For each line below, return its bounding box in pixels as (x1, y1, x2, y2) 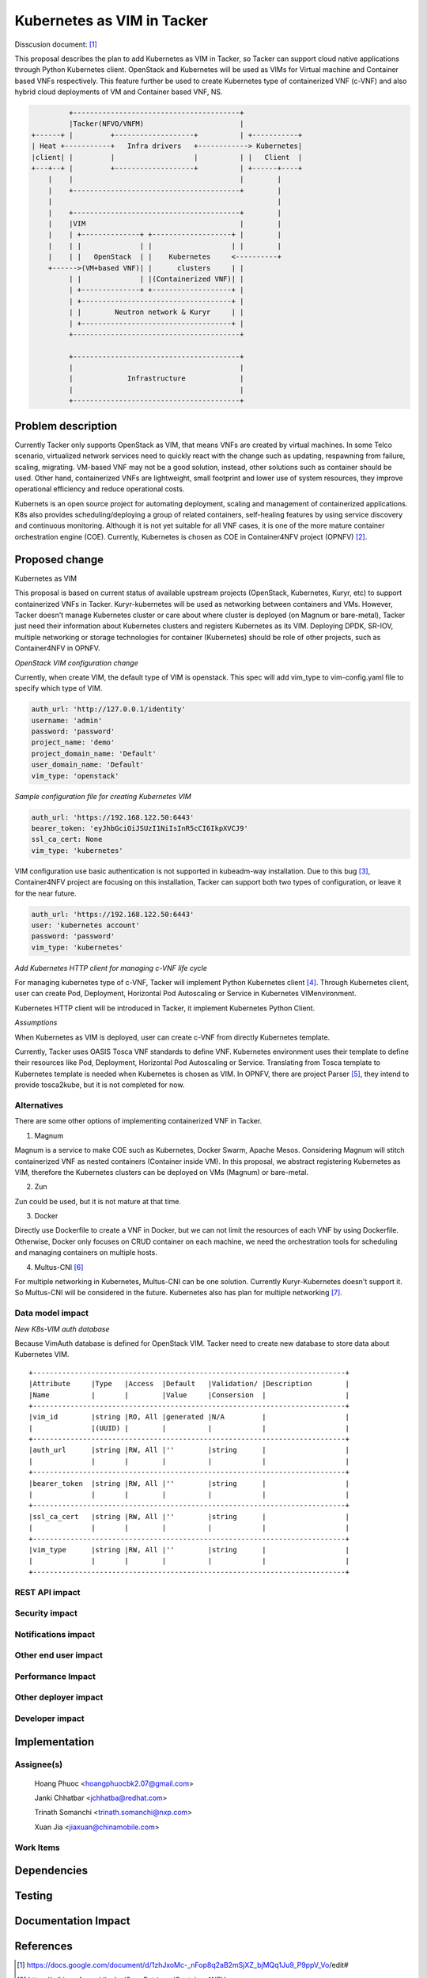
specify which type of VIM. (14, 684, 103, 693)
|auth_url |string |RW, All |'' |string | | (28, 1446, 350, 1455)
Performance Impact (14, 1670, 96, 1681)
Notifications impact (14, 1628, 95, 1639)
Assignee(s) (14, 1759, 63, 1770)
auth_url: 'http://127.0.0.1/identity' (31, 705, 186, 714)
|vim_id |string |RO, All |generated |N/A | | (28, 1412, 350, 1422)
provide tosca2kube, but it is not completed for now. (14, 1080, 185, 1089)
